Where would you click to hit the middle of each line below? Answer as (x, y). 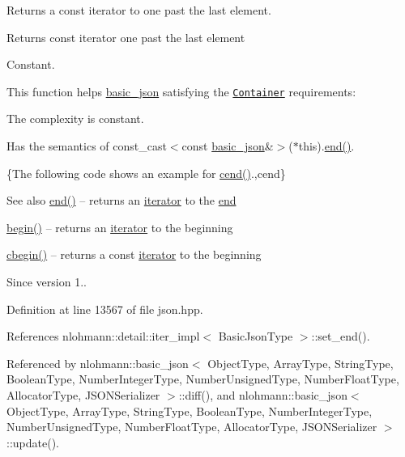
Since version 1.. (47, 281)
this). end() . (326, 146)
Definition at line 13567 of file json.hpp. (105, 309)
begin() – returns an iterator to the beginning (120, 227)
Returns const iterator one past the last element (126, 37)
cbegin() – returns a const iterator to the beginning (134, 254)
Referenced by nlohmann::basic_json (98, 363)
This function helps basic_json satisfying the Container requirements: (181, 91)
